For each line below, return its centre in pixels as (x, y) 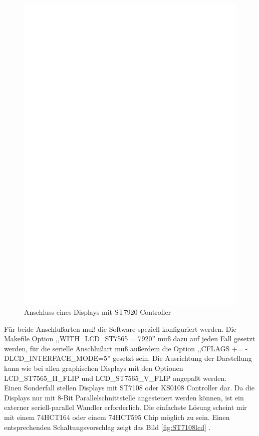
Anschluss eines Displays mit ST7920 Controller (98, 312)
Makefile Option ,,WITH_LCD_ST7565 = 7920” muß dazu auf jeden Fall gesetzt (130, 339)
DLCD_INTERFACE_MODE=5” (57, 358)
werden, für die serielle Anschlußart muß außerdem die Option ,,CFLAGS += (123, 348)
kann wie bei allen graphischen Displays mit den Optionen (94, 368)
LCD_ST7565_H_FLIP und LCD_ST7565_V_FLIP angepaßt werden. (115, 378)
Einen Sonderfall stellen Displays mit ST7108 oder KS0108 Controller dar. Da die (129, 388)
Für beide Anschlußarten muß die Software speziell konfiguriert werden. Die (120, 329)
